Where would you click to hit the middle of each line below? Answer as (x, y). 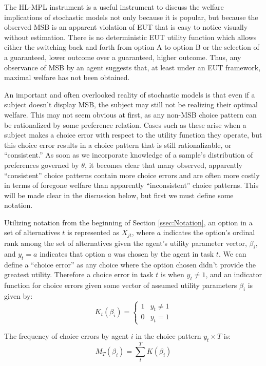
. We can (232, 253)
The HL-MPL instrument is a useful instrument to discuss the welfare (114, 7)
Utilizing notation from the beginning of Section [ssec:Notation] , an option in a (128, 222)
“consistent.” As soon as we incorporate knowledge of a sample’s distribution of (129, 155)
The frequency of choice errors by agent (66, 336)
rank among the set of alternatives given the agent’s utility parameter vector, (126, 243)
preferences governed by (42, 165)
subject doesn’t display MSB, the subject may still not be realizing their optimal (131, 104)
